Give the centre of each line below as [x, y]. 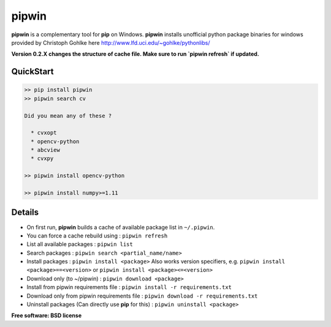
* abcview [46, 150]
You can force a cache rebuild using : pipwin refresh [97, 236]
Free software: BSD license [47, 315]
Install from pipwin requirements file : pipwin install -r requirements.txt [129, 287]
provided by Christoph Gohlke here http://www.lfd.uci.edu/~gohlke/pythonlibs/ [111, 42]
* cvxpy [42, 159]
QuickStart [33, 71]
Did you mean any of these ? [68, 116]
